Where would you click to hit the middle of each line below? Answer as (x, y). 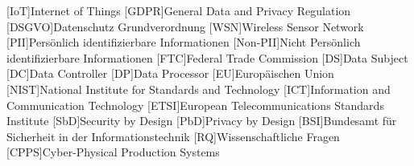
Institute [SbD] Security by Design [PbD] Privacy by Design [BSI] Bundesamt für (202, 121)
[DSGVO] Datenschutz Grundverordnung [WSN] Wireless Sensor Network (185, 26)
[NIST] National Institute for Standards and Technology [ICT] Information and (199, 89)
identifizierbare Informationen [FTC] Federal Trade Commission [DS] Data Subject (207, 57)
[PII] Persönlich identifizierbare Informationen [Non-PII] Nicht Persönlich (184, 42)
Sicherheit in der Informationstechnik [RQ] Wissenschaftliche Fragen (173, 136)
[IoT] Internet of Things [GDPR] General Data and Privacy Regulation (179, 10)
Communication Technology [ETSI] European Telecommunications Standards (195, 105)
